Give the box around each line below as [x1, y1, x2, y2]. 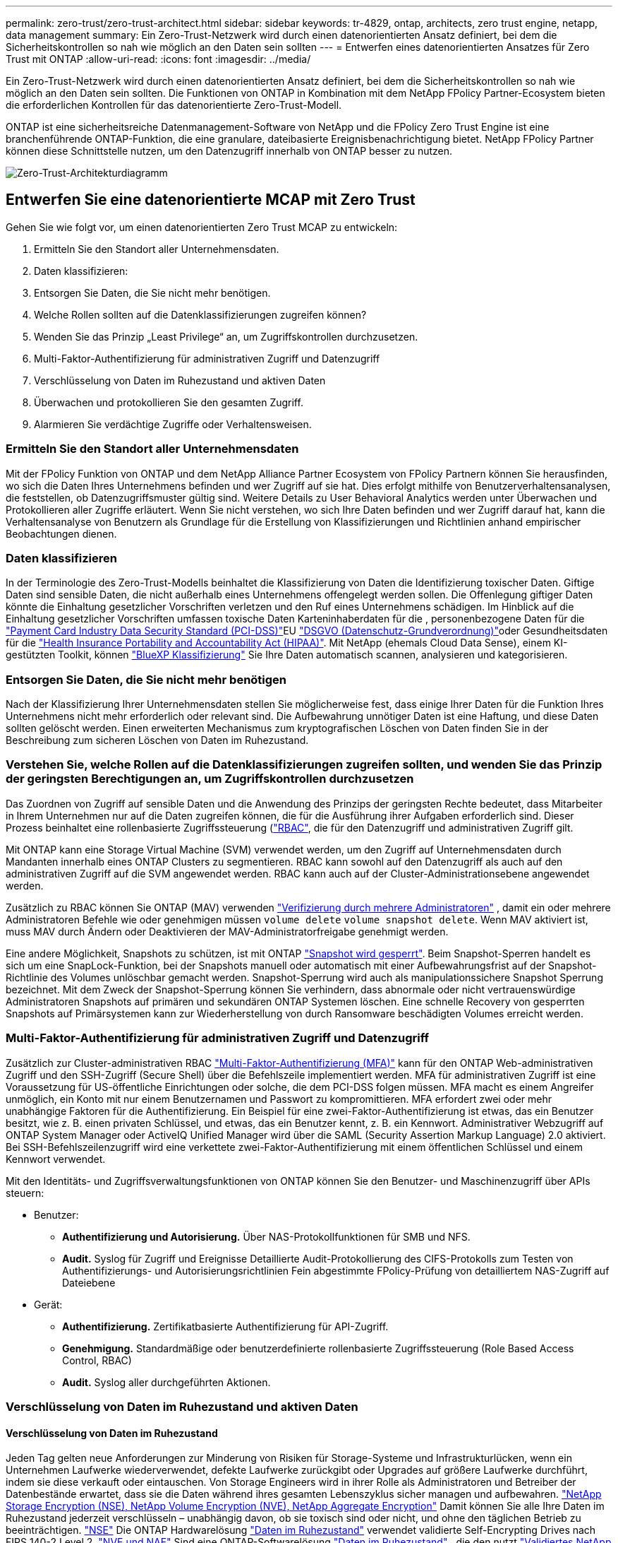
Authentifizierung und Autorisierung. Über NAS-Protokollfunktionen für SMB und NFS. [62, 1230, 471, 1243]
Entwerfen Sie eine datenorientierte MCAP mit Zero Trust [6, 191, 416, 209]
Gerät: [34, 1298, 63, 1311]
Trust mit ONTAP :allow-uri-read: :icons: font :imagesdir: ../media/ [6, 53, 311, 65]
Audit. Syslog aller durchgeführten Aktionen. [62, 1376, 271, 1388]
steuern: [6, 1186, 44, 1199]
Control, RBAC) [62, 1354, 132, 1366]
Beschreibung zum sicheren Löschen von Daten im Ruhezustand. [6, 734, 309, 747]
